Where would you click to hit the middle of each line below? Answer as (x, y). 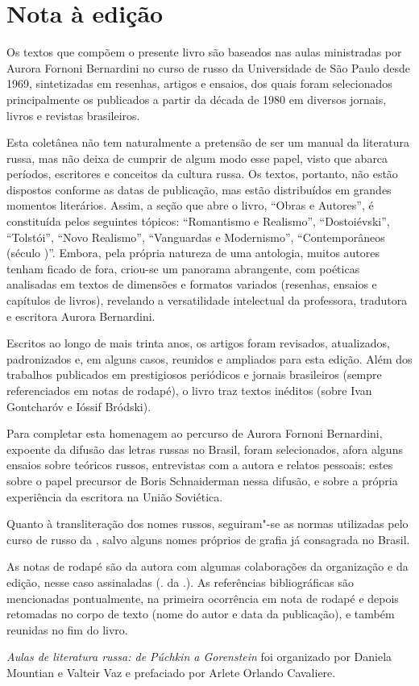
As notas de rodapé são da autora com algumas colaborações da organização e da (207, 566)
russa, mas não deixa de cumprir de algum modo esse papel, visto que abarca (197, 158)
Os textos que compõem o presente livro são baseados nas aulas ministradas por (204, 52)
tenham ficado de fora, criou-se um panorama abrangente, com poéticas (183, 268)
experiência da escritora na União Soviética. (115, 496)
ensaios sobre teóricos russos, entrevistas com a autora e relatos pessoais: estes (200, 465)
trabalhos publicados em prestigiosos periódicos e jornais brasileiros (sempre (194, 374)
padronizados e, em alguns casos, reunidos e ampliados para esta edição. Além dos (209, 358)
